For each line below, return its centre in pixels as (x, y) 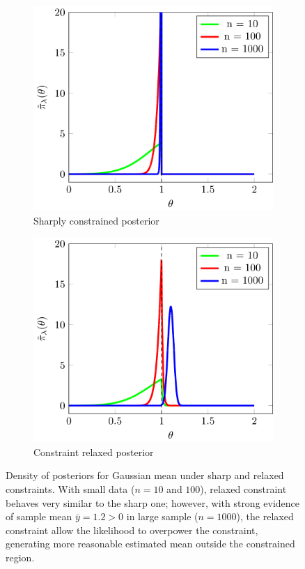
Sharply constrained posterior (96, 220)
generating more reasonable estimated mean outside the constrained (150, 544)
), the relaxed (265, 516)
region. (20, 557)
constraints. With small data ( (70, 489)
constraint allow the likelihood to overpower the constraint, (132, 530)
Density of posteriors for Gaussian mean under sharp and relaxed (145, 475)
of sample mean (39, 516)
